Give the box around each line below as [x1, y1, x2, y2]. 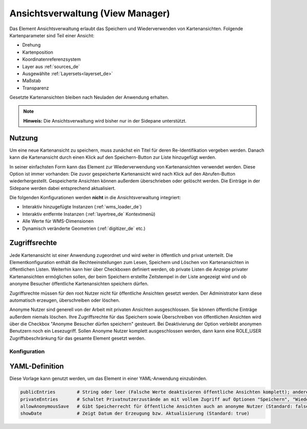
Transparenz [22, 85, 49, 91]
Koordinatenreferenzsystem [22, 56, 81, 62]
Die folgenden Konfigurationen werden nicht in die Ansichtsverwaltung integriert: [9, 195, 181, 201]
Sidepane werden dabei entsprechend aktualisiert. [9, 185, 116, 191]
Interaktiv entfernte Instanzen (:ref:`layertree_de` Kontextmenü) [22, 211, 156, 217]
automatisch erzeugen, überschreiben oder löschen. [9, 297, 120, 303]
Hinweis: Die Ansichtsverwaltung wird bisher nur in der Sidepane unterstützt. [23, 117, 187, 124]
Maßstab [22, 78, 41, 84]
